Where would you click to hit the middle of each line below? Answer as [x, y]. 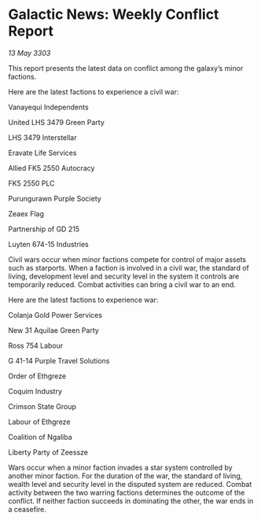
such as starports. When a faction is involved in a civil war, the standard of [129, 267]
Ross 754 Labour [36, 345]
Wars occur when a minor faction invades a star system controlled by [121, 467]
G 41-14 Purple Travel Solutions [59, 360]
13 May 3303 [29, 53]
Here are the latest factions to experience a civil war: [94, 91]
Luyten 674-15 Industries [48, 244]
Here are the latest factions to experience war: [83, 300]
